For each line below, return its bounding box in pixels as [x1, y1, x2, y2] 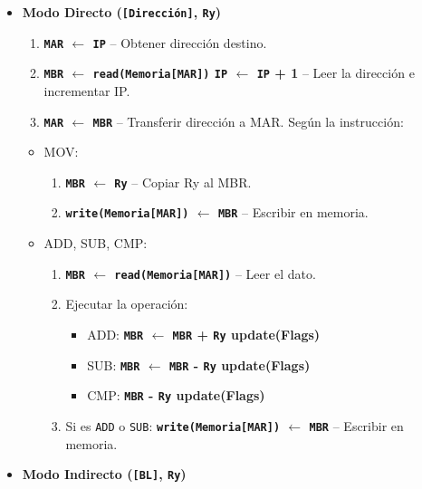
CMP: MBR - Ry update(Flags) [87, 386, 265, 405]
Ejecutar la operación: [65, 294, 188, 313]
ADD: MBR [87, 324, 144, 343]
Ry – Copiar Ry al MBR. [114, 172, 252, 191]
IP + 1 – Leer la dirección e [256, 63, 415, 82]
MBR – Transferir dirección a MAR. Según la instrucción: [92, 111, 404, 130]
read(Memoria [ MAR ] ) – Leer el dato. [114, 264, 316, 283]
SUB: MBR [87, 355, 140, 374]
